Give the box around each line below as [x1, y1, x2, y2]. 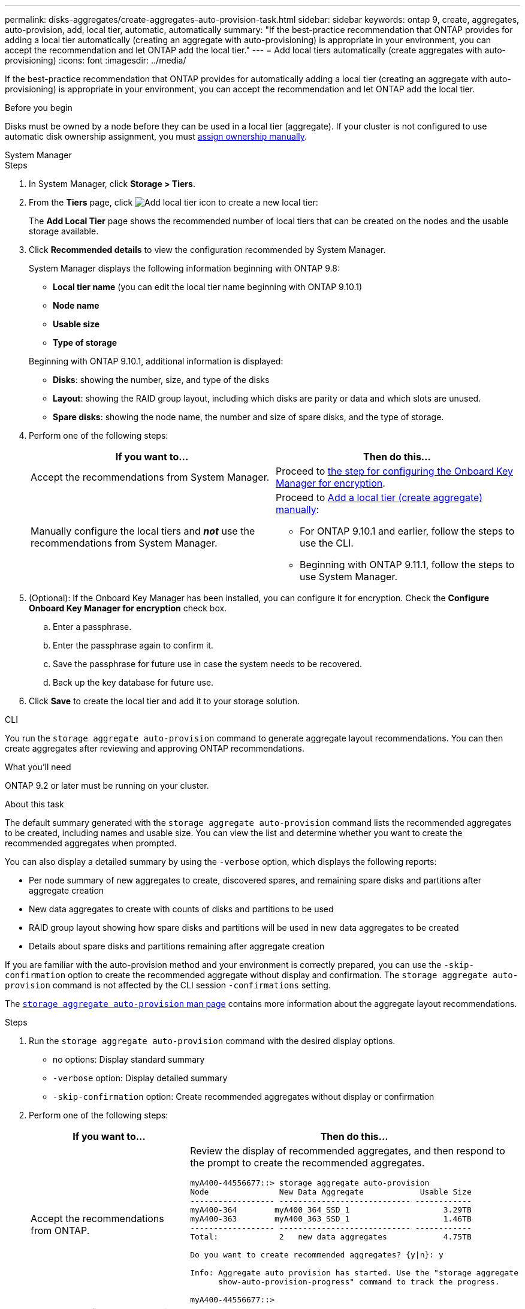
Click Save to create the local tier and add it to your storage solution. [29, 696, 300, 706]
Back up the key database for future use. [53, 677, 214, 687]
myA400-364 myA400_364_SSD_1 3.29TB [190, 1205, 472, 1214]
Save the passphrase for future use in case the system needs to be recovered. [53, 659, 363, 669]
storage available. [29, 226, 99, 236]
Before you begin [5, 102, 73, 113]
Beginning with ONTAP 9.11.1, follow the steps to [300, 559, 515, 571]
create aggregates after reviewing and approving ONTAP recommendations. [5, 743, 305, 753]
